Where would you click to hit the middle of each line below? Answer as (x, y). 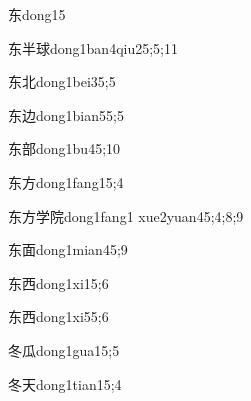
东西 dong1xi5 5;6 (58, 316)
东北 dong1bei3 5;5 (62, 81)
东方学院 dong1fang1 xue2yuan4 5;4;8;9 (126, 215)
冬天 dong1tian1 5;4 (65, 383)
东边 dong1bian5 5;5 (66, 114)
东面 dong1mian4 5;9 (68, 249)
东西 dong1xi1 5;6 (58, 282)
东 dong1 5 (37, 14)
